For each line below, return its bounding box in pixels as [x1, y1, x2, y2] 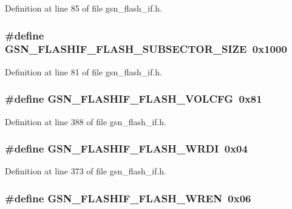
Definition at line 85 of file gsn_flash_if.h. [5, 2, 162, 14]
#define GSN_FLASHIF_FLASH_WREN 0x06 [5, 190, 251, 205]
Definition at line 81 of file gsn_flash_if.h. [5, 65, 162, 78]
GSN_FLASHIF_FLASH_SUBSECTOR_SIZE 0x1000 [5, 41, 287, 57]
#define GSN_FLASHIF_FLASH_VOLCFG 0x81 [5, 91, 262, 106]
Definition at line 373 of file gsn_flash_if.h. [5, 165, 166, 177]
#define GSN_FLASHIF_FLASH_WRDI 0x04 [5, 141, 248, 156]
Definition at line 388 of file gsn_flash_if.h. [5, 115, 166, 128]
